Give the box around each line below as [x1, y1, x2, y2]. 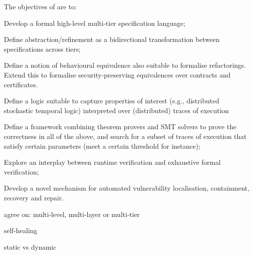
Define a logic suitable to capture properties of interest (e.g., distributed [4, 96, 219, 106]
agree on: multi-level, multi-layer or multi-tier [4, 209, 140, 219]
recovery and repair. [4, 192, 64, 202]
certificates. [4, 79, 38, 89]
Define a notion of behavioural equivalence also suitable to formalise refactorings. [4, 60, 246, 70]
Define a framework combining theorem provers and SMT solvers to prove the [4, 121, 236, 132]
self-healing [4, 225, 38, 235]
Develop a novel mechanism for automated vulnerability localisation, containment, [4, 183, 250, 193]
